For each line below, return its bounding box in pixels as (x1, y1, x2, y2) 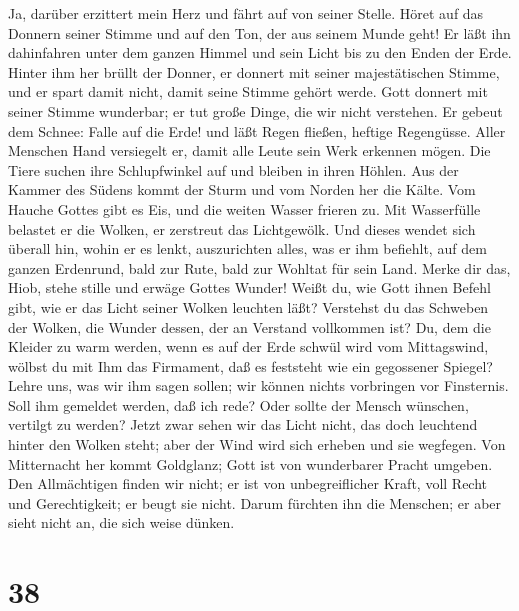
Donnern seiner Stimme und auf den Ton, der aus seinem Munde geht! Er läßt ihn (8, 22, 511, 43)
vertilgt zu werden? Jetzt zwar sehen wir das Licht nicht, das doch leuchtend (8, 414, 478, 435)
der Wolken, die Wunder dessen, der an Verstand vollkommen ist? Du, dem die (8, 316, 491, 337)
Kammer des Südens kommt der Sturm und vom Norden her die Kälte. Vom (8, 179, 476, 200)
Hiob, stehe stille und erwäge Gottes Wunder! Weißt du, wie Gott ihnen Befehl (8, 277, 491, 298)
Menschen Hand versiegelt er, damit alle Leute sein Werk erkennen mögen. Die (8, 140, 491, 161)
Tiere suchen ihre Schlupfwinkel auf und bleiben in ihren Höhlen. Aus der (8, 159, 459, 180)
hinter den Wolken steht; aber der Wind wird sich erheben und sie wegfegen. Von (8, 434, 506, 455)
